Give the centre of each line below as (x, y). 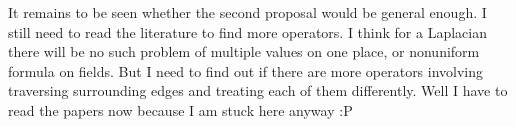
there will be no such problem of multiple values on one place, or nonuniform (244, 51)
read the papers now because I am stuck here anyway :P (180, 109)
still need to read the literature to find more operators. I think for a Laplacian (247, 31)
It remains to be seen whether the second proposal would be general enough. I (247, 12)
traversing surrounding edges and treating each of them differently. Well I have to (258, 90)
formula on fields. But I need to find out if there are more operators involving (246, 70)
